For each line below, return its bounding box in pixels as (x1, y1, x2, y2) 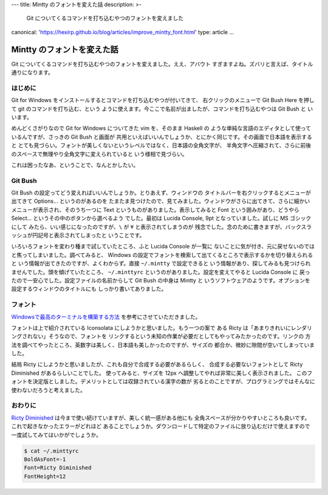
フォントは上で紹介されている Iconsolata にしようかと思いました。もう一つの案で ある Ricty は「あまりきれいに (11, 324, 291, 331)
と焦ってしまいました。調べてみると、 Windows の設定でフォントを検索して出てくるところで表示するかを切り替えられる (11, 251, 313, 258)
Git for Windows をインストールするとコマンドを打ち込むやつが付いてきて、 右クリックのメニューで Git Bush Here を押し (11, 97, 315, 104)
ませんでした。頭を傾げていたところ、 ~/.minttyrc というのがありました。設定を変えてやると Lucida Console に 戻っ (11, 268, 310, 276)
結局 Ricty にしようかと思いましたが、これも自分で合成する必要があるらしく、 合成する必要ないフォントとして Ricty (11, 361, 303, 368)
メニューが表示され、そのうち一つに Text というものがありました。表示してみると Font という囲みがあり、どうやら (11, 206, 300, 213)
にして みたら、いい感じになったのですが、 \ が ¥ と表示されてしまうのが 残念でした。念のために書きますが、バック (11, 223, 301, 230)
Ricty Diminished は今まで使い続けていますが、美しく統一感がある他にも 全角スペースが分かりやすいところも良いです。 (11, 414, 310, 422)
